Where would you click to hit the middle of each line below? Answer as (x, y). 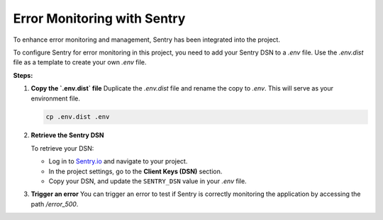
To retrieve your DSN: (62, 148)
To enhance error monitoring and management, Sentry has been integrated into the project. (146, 40)
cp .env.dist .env (78, 117)
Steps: (23, 75)
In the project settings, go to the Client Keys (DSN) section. (135, 171)
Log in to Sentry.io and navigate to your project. (118, 161)
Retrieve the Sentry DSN (67, 135)
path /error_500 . (55, 204)
